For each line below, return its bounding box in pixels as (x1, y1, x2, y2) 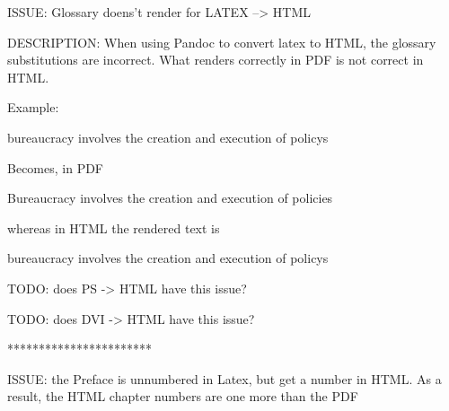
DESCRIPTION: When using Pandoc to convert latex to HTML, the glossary (7, 32, 436, 51)
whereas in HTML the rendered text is (7, 218, 220, 237)
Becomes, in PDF (7, 158, 104, 177)
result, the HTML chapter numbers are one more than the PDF (7, 387, 358, 406)
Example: (7, 98, 59, 117)
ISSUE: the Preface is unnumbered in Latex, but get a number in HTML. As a (7, 369, 442, 388)
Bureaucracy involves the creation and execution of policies (7, 188, 333, 207)
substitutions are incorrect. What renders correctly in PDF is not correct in (7, 50, 424, 69)
